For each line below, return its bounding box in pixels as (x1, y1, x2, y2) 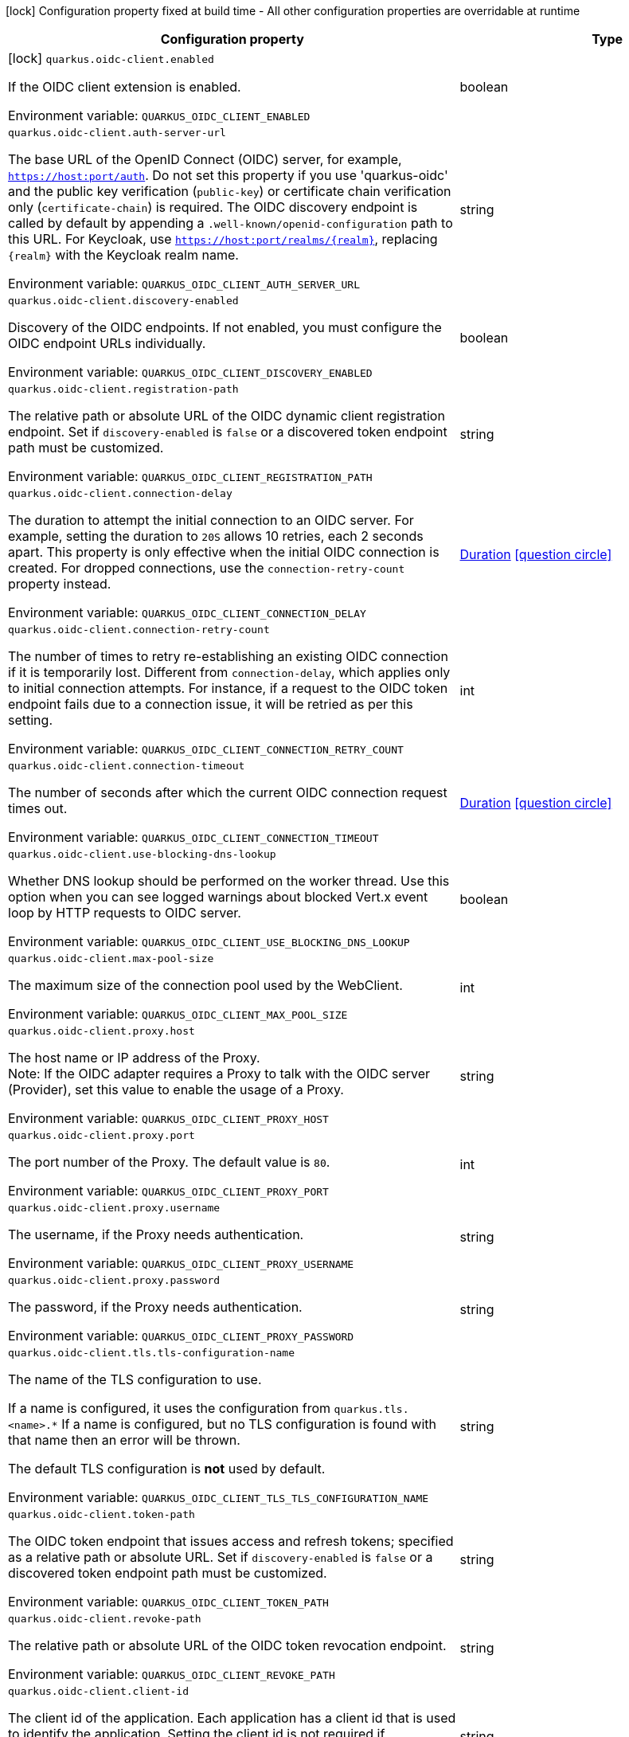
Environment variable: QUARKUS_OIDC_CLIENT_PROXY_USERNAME (8, 1255, 354, 1271)
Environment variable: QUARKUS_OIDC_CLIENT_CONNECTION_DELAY (8, 604, 366, 620)
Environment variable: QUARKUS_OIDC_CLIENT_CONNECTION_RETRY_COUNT (8, 741, 404, 757)
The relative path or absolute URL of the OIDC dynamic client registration (8, 408, 445, 424)
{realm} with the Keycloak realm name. (8, 247, 239, 263)
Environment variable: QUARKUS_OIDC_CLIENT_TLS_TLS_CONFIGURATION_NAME (8, 1489, 429, 1505)
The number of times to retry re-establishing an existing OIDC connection (8, 648, 448, 664)
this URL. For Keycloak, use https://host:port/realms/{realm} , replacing (8, 231, 438, 247)
